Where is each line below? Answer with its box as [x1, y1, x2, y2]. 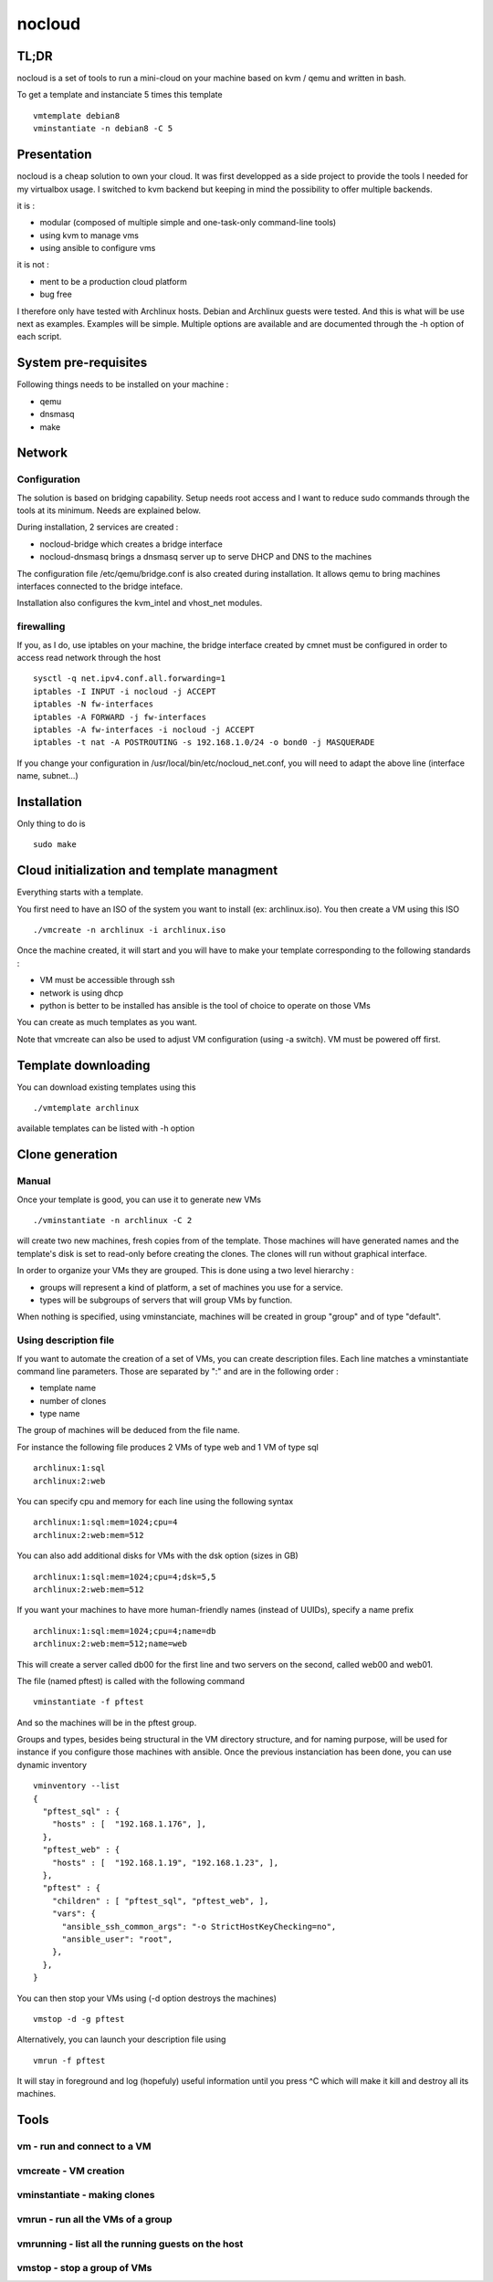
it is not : [16, 259, 49, 270]
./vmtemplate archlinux [33, 1103, 140, 1114]
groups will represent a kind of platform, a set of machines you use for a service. [39, 1282, 343, 1293]
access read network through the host [16, 652, 162, 663]
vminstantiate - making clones [16, 2189, 155, 2202]
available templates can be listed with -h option [16, 1123, 195, 1134]
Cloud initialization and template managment [16, 863, 278, 878]
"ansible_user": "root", [61, 1933, 173, 1944]
